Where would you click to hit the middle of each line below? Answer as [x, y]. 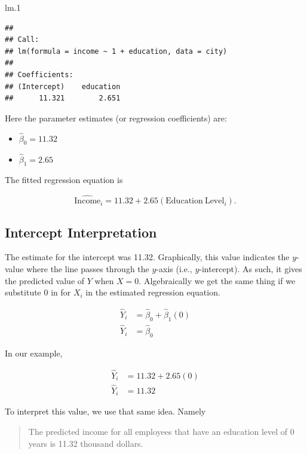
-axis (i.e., [174, 268]
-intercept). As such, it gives [251, 268]
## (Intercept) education [63, 86]
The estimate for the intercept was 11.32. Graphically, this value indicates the [147, 257]
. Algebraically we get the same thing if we [217, 280]
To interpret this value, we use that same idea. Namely [105, 411]
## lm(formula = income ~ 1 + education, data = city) [116, 51]
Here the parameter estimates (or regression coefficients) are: [116, 118]
